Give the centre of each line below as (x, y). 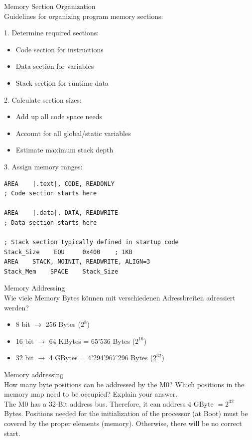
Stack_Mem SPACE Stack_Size (61, 271)
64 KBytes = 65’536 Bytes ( (92, 341)
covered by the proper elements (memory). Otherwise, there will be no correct (123, 423)
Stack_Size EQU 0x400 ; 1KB (68, 252)
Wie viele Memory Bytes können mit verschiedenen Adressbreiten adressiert (120, 298)
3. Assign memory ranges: (43, 166)
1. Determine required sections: (52, 33)
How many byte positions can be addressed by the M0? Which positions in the (124, 384)
